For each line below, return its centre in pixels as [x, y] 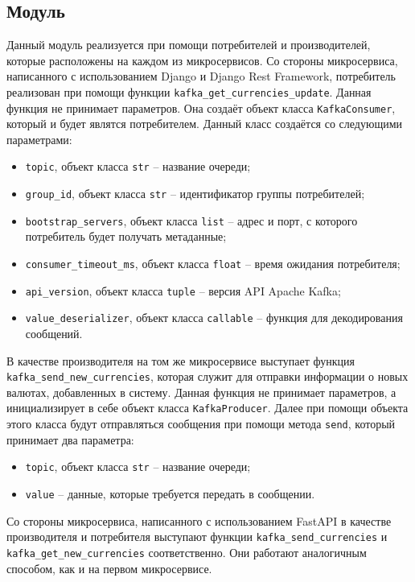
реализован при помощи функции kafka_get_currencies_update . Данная [189, 91]
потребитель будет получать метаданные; [126, 236]
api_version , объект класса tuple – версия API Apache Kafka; [183, 290]
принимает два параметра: [70, 439]
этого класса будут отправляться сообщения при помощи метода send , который [201, 424]
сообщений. [54, 334]
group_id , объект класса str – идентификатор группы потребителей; [195, 194]
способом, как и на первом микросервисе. [109, 568]
